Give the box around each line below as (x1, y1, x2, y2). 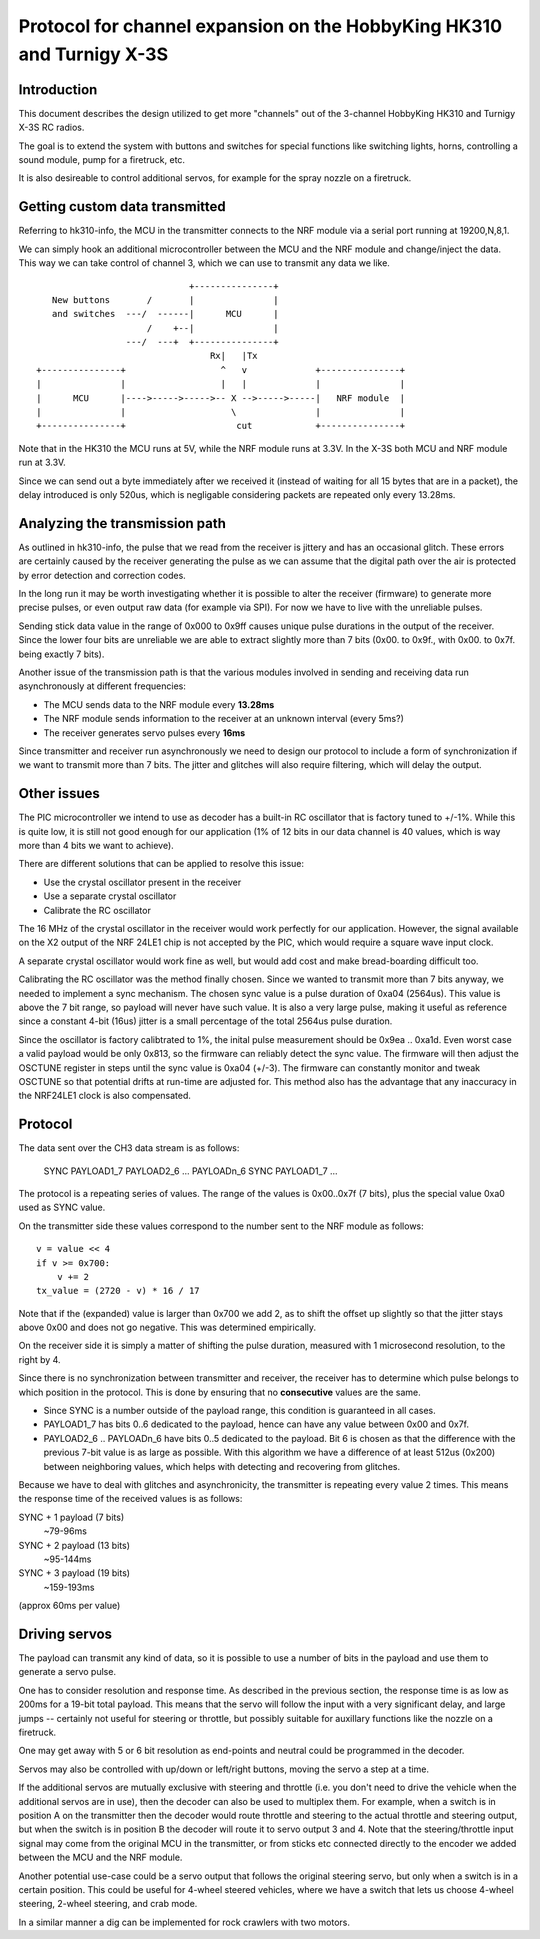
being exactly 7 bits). (18, 648, 105, 660)
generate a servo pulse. (18, 1666, 117, 1678)
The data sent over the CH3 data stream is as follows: (18, 1142, 240, 1154)
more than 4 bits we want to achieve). (18, 840, 174, 852)
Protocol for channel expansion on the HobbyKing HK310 (18, 15, 503, 37)
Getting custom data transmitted (18, 198, 227, 215)
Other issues (18, 785, 100, 802)
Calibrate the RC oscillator (43, 904, 152, 916)
